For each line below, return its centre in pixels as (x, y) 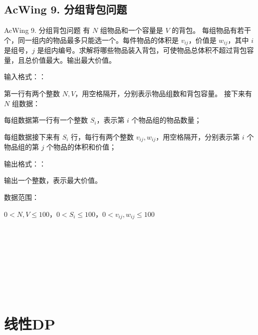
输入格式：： (25, 77)
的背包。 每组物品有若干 (212, 30)
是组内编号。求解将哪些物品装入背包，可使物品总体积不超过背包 (142, 50)
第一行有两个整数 (32, 93)
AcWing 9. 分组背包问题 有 (47, 30)
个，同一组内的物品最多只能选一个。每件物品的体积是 (91, 40)
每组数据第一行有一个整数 (46, 120)
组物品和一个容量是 (131, 30)
